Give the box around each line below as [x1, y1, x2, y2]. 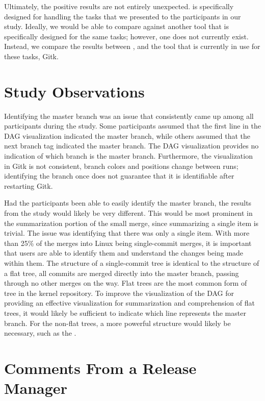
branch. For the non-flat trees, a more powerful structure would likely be [4, 317, 231, 328]
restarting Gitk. [4, 180, 53, 191]
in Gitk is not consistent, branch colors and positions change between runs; [4, 160, 238, 171]
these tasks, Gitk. [4, 51, 59, 61]
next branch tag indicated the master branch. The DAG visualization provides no [4, 140, 259, 151]
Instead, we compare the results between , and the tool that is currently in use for [4, 41, 260, 52]
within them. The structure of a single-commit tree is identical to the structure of [4, 258, 259, 268]
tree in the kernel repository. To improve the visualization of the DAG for [4, 287, 234, 298]
